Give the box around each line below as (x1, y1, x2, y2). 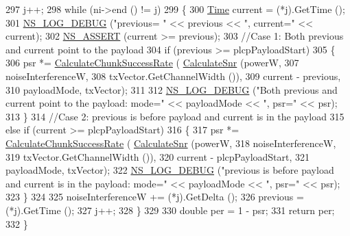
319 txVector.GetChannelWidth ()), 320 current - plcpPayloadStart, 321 (5, 149, 310, 163)
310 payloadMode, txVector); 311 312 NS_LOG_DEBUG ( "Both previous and (5, 82, 338, 96)
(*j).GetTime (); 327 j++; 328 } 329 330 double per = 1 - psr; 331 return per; (5, 202, 335, 217)
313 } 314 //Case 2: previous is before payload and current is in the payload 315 (5, 109, 345, 123)
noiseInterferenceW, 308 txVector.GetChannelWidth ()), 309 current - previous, (5, 68, 341, 83)
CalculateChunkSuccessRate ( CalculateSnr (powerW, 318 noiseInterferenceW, (5, 135, 336, 150)
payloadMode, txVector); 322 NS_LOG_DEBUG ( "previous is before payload (5, 163, 334, 177)
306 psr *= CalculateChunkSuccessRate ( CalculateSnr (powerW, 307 (5, 55, 299, 70)
